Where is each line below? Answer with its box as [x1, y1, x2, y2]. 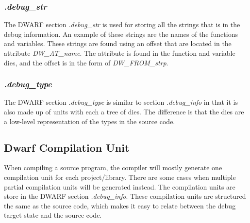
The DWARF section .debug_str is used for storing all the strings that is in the [4, 19, 240, 30]
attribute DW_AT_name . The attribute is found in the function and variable [4, 48, 235, 58]
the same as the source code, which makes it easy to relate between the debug [4, 200, 236, 210]
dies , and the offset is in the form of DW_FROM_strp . [4, 57, 168, 67]
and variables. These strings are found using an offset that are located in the [4, 38, 232, 48]
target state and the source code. [4, 210, 102, 220]
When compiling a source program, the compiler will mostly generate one [4, 162, 222, 173]
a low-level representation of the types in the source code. [4, 116, 175, 126]
